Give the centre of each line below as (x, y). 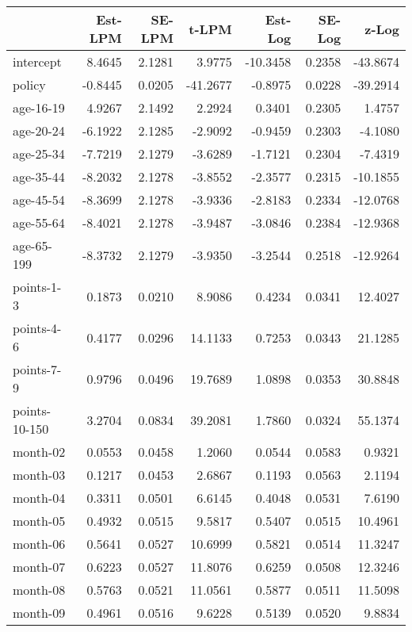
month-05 (39, 521)
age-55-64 (39, 222)
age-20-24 (39, 130)
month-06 (39, 544)
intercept (37, 61)
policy (29, 84)
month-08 (39, 590)
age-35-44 (39, 176)
